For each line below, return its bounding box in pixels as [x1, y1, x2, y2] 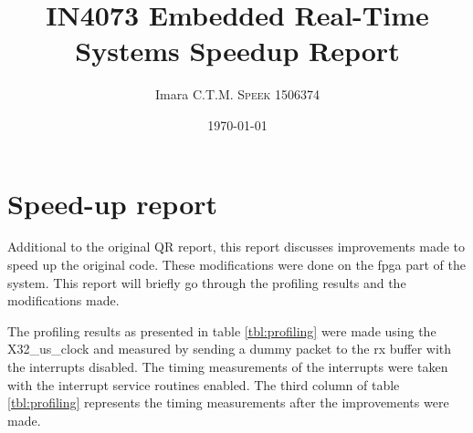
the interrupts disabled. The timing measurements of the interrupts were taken [7, 357, 448, 376]
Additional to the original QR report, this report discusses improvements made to [7, 237, 466, 256]
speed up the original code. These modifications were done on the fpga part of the [7, 255, 467, 274]
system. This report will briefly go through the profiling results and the [7, 273, 406, 292]
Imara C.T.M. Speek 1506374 [155, 85, 320, 104]
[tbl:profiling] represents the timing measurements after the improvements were [7, 393, 449, 412]
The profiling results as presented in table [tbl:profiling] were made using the [7, 321, 436, 340]
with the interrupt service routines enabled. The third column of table [7, 375, 400, 394]
